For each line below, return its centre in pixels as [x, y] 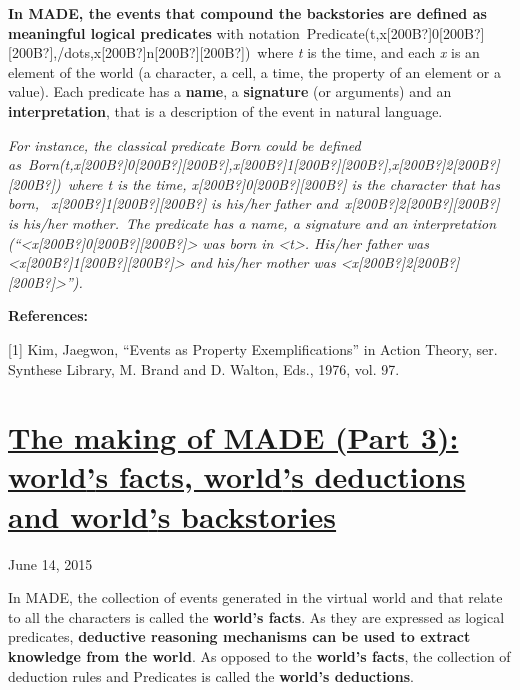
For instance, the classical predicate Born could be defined [184, 144]
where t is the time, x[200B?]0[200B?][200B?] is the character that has [283, 183]
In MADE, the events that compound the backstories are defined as [247, 13]
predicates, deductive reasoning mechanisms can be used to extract [239, 636]
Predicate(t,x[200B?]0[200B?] [395, 32]
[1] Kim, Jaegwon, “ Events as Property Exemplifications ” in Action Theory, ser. [253, 348]
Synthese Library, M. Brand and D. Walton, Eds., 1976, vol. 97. [204, 368]
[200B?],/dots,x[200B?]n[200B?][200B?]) [129, 52]
